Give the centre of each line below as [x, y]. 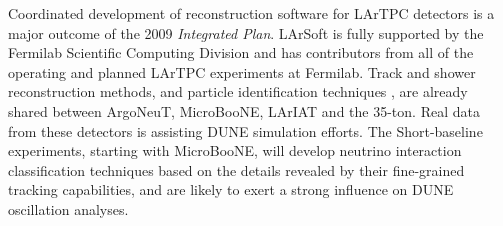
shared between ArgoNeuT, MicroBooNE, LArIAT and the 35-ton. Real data [244, 110]
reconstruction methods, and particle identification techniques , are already [238, 91]
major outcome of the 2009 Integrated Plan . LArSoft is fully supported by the [246, 32]
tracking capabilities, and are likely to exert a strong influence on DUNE [231, 189]
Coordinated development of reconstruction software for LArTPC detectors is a [251, 13]
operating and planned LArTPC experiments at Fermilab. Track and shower [242, 71]
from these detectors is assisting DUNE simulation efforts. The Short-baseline [245, 130]
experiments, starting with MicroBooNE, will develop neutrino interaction [235, 150]
